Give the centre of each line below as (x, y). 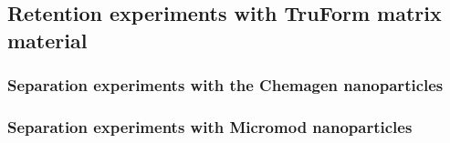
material (47, 40)
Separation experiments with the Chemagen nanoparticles (225, 85)
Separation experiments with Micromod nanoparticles (210, 126)
